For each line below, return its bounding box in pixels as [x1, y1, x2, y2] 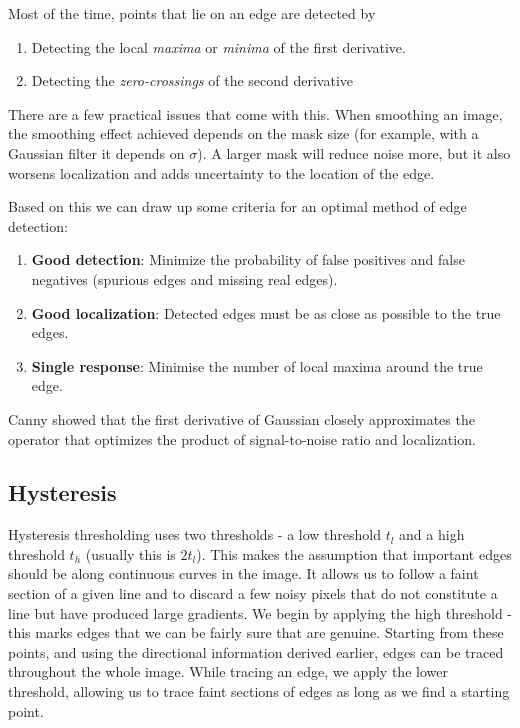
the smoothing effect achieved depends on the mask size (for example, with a [8, 123, 479, 144]
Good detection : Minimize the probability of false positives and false [31, 249, 465, 270]
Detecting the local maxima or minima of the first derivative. [31, 36, 406, 57]
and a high [399, 524, 465, 545]
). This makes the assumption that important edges [196, 543, 512, 564]
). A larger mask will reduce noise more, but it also [197, 142, 511, 163]
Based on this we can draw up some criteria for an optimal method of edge [8, 196, 467, 217]
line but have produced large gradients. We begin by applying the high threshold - [8, 602, 512, 623]
